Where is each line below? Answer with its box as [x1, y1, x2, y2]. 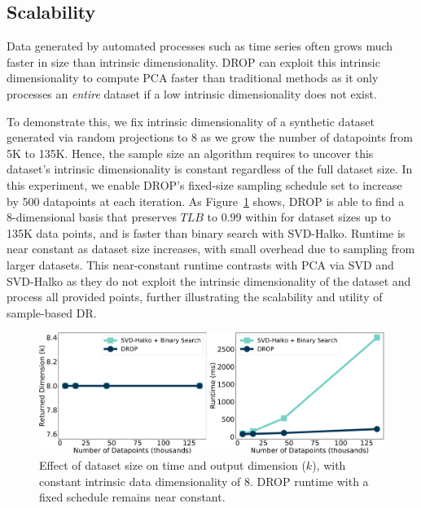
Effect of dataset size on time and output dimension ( [39, 457, 306, 474]
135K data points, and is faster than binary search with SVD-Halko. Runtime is [7, 224, 406, 241]
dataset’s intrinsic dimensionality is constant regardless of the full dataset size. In [7, 160, 413, 177]
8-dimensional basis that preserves [7, 208, 177, 226]
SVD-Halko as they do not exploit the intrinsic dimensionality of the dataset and [7, 272, 411, 289]
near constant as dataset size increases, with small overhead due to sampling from [7, 240, 415, 257]
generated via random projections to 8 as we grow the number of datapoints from [7, 129, 414, 146]
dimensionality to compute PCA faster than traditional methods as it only [7, 69, 379, 86]
